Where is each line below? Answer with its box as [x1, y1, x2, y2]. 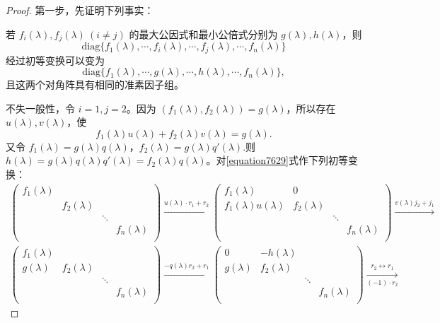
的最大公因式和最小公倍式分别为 [129, 26, 278, 41]
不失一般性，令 [6, 100, 75, 115]
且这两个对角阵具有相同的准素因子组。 [6, 77, 184, 92]
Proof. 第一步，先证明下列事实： [6, 3, 154, 17]
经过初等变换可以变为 [6, 52, 105, 67]
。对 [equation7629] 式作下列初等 [206, 153, 348, 168]
